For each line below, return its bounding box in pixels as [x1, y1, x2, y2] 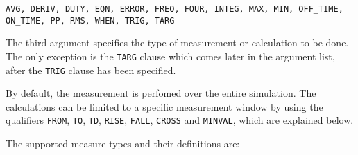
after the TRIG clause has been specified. [6, 62, 176, 77]
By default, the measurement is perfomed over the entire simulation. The [6, 86, 316, 100]
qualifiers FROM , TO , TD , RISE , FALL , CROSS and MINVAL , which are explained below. [6, 113, 354, 127]
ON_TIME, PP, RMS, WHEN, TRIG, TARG [6, 15, 175, 26]
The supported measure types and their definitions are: [6, 136, 240, 151]
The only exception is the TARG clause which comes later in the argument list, [6, 48, 335, 63]
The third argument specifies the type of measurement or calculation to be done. [6, 35, 349, 50]
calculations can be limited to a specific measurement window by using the [6, 99, 323, 113]
